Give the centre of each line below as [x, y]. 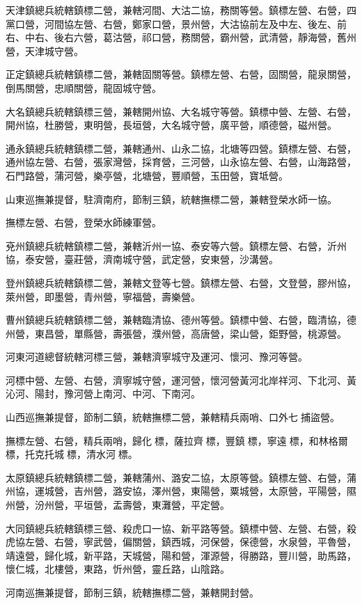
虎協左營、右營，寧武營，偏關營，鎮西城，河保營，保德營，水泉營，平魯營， [181, 542]
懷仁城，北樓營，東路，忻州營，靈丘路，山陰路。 [118, 569]
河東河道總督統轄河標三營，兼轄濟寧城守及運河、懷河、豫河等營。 [157, 357]
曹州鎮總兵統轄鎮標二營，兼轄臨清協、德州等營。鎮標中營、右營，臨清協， [176, 320]
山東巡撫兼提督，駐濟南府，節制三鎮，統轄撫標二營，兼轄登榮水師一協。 [171, 199]
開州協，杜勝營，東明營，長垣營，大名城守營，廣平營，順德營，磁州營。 [171, 125]
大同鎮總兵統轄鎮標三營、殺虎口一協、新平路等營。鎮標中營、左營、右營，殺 [181, 528]
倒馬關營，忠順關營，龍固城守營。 [84, 87]
